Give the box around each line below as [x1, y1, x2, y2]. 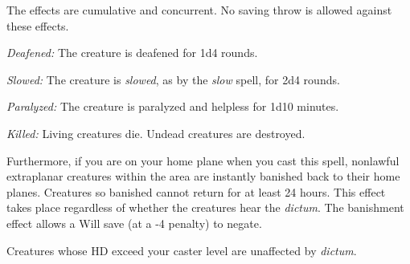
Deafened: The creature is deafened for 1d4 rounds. [6, 44, 258, 61]
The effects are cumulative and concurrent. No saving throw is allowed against [6, 2, 392, 18]
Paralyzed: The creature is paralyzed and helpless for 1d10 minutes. [6, 98, 339, 115]
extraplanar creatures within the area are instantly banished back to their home [6, 168, 400, 185]
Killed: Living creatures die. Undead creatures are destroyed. [6, 124, 305, 141]
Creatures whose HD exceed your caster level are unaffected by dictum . [6, 242, 357, 258]
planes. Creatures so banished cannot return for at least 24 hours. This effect [6, 183, 386, 200]
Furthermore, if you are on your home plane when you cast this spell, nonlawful [6, 152, 400, 169]
